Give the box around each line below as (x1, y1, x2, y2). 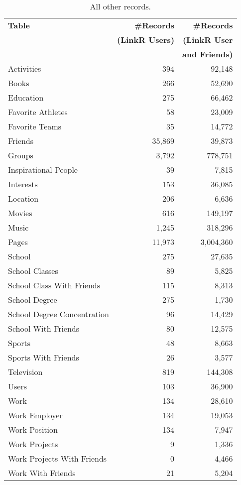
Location (8, 193, 39, 204)
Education (8, 92, 44, 103)
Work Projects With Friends (8, 453, 107, 464)
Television (8, 366, 43, 377)
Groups (8, 149, 33, 161)
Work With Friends (8, 467, 76, 479)
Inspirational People (8, 164, 78, 175)
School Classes (8, 265, 58, 276)
